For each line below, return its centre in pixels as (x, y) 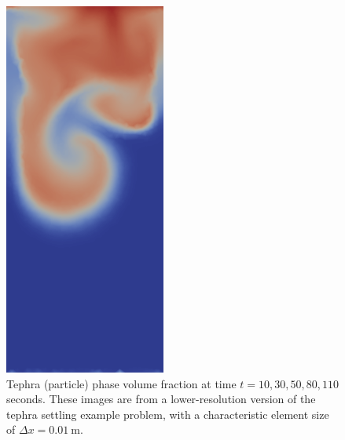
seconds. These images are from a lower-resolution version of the (161, 399)
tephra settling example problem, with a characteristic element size (168, 414)
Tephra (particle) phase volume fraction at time (121, 383)
